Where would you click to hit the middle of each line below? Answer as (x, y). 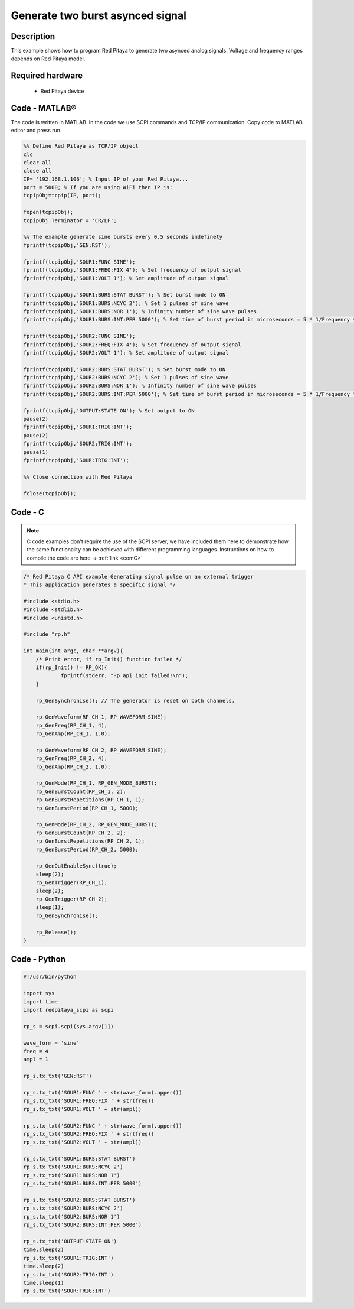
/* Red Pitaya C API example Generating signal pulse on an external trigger (138, 576)
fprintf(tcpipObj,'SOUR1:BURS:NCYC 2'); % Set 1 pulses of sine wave (126, 303)
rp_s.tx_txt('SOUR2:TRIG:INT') (69, 1274)
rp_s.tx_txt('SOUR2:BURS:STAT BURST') (79, 1200)
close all (37, 171)
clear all (37, 162)
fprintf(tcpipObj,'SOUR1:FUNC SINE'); (79, 262)
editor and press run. (36, 131)
